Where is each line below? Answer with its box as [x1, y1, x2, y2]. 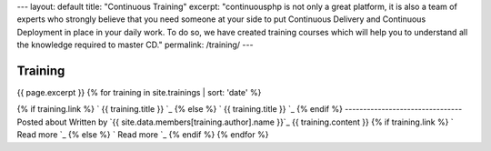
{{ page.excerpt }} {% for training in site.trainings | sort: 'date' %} [16, 87, 262, 98]
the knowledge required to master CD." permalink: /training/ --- [16, 39, 254, 50]
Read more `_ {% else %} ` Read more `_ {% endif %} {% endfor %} [16, 129, 269, 140]
